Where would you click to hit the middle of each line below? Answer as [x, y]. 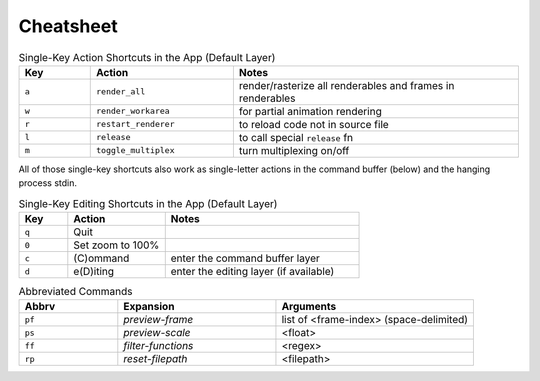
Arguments [309, 307]
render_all [120, 91]
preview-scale [157, 333]
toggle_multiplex [135, 150]
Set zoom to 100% [116, 245]
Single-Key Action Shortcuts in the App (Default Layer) [147, 57]
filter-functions [158, 346]
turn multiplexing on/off [294, 150]
